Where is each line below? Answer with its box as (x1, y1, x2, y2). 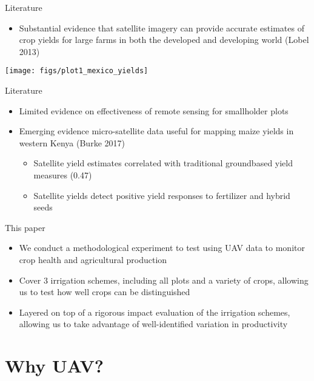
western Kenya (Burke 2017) (19, 136, 125, 149)
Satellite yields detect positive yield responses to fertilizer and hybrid (33, 189, 290, 201)
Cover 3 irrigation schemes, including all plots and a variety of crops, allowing (19, 273, 309, 286)
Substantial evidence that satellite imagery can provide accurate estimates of (19, 21, 304, 34)
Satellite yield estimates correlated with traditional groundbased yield (33, 157, 293, 169)
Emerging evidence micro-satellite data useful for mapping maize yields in (19, 125, 294, 137)
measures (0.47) (33, 169, 92, 181)
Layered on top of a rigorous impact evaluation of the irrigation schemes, (19, 305, 290, 318)
